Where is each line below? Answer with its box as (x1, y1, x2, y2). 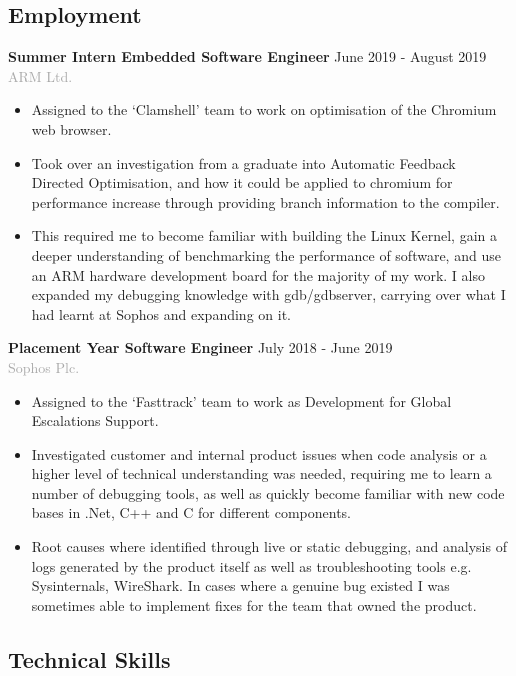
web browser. (31, 118, 112, 139)
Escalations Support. (31, 410, 159, 431)
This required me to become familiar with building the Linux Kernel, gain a (31, 225, 497, 246)
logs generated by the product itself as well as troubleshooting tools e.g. (31, 555, 472, 576)
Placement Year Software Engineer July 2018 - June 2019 (8, 337, 393, 358)
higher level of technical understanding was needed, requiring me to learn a (31, 463, 492, 484)
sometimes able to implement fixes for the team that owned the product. (31, 594, 477, 615)
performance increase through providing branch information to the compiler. (31, 191, 500, 212)
